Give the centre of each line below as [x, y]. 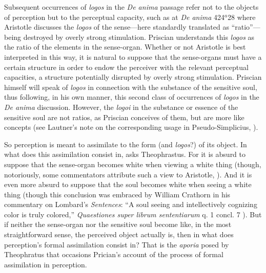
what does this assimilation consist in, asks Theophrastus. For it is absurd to [125, 154]
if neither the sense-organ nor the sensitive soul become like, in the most [118, 224]
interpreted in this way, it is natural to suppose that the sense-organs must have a [133, 56]
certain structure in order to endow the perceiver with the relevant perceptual [126, 67]
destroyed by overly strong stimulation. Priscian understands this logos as [139, 37]
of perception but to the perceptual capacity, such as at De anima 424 [115, 17]
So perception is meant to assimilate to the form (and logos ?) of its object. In [126, 144]
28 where [242, 17]
